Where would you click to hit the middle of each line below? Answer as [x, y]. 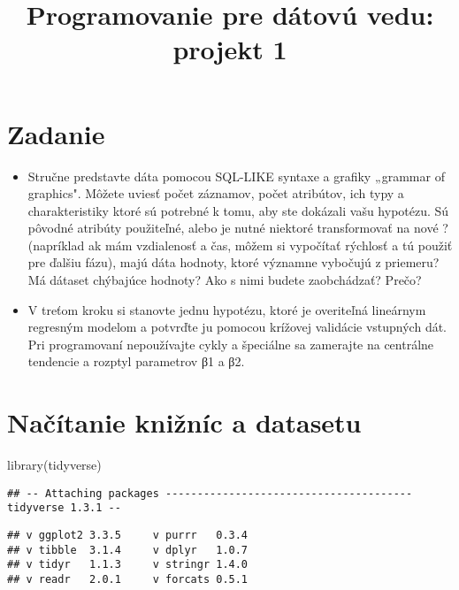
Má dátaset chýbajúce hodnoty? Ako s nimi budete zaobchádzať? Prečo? [225, 280]
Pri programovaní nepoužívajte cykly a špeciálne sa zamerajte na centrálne [231, 344]
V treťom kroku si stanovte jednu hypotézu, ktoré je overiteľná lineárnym [227, 309]
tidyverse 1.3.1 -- [64, 508]
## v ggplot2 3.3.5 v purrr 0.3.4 [128, 536]
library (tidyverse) [54, 465]
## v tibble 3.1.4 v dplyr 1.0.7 [128, 550]
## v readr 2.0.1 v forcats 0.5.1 [128, 580]
